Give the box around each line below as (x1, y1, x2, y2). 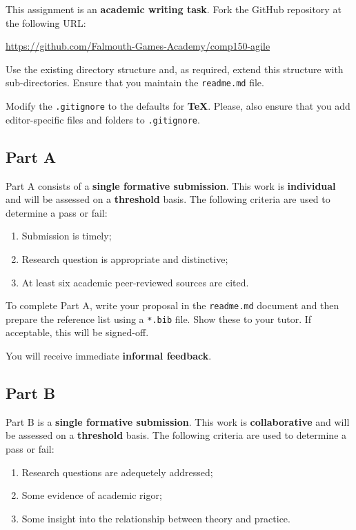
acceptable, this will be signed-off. (6, 325, 149, 340)
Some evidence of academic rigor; (21, 488, 162, 502)
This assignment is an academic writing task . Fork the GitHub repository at (6, 2, 342, 16)
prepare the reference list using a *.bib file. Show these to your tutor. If (6, 311, 312, 326)
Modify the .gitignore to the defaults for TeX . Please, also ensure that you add (6, 99, 350, 113)
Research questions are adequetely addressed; (21, 464, 213, 479)
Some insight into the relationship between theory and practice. (21, 511, 290, 525)
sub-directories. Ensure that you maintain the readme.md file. (6, 75, 264, 90)
